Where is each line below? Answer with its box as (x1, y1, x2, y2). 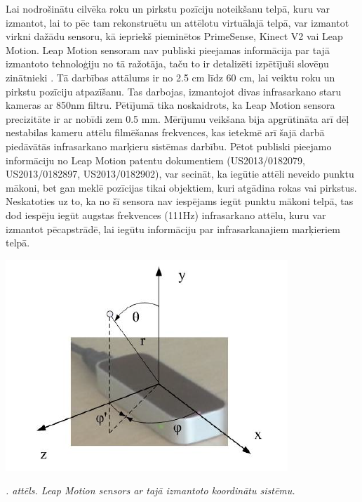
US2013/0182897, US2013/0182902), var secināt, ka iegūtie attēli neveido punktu (6, 166, 354, 181)
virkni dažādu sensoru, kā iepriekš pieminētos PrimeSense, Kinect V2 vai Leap (6, 29, 343, 44)
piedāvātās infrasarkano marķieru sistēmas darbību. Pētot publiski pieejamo (6, 138, 332, 153)
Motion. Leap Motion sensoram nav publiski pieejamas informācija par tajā (6, 42, 330, 57)
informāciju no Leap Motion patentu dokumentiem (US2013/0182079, (6, 152, 305, 167)
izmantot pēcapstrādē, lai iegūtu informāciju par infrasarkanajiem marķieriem (6, 221, 340, 236)
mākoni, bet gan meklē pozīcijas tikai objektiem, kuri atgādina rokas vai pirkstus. (6, 180, 357, 194)
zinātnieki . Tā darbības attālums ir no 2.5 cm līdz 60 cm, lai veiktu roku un (6, 70, 335, 84)
